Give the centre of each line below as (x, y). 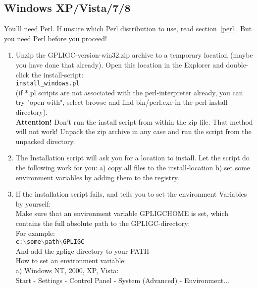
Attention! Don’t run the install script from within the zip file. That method (134, 121)
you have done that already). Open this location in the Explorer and (120, 64)
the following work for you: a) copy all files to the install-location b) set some (133, 167)
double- (237, 64)
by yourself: (33, 203)
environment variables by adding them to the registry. (97, 177)
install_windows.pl (48, 84)
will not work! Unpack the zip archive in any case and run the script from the (133, 131)
